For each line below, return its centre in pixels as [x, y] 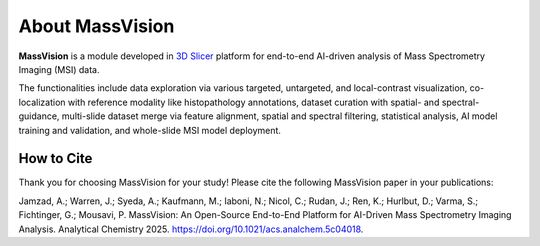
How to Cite [55, 158]
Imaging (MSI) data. [59, 69]
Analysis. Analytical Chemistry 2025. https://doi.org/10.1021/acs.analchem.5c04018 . [191, 229]
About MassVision [96, 26]
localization [42, 102]
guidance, [39, 116]
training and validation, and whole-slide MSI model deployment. [150, 130]
